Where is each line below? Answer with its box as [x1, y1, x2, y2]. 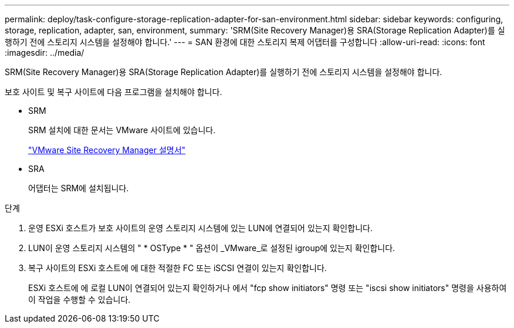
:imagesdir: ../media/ [5, 48, 84, 58]
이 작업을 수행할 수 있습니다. [28, 295, 131, 305]
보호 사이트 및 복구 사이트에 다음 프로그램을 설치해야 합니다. [5, 87, 222, 97]
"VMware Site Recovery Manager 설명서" [28, 145, 186, 155]
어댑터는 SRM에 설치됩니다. [28, 183, 129, 193]
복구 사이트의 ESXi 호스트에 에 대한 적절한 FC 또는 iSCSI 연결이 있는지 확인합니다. [28, 263, 327, 273]
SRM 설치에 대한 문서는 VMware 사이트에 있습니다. [28, 125, 216, 135]
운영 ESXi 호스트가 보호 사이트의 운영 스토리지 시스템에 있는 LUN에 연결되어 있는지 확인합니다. [28, 223, 373, 233]
